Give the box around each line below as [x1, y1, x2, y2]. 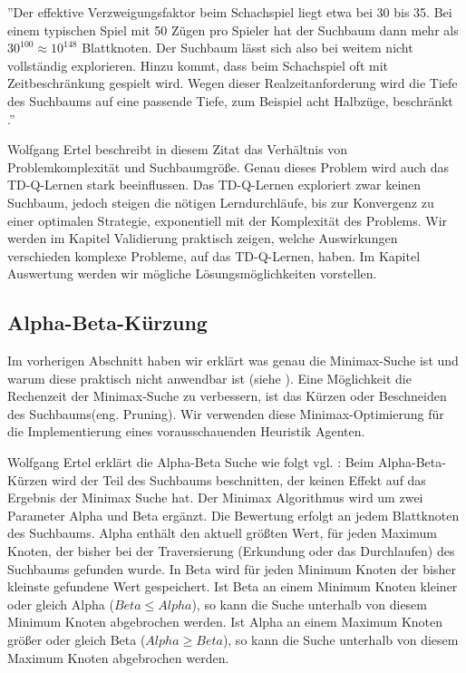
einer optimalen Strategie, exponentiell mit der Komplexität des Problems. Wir [7, 210, 448, 229]
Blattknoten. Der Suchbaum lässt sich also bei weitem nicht [82, 38, 413, 57]
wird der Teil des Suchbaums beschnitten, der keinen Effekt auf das [52, 470, 426, 489]
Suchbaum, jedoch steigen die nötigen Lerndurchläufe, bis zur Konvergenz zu [7, 192, 434, 211]
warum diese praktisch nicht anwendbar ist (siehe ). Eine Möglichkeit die [7, 368, 412, 387]
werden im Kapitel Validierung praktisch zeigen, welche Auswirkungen [7, 229, 398, 248]
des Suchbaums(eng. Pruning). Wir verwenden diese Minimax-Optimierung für [7, 404, 444, 423]
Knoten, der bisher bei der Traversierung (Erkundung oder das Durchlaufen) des [7, 541, 455, 561]
